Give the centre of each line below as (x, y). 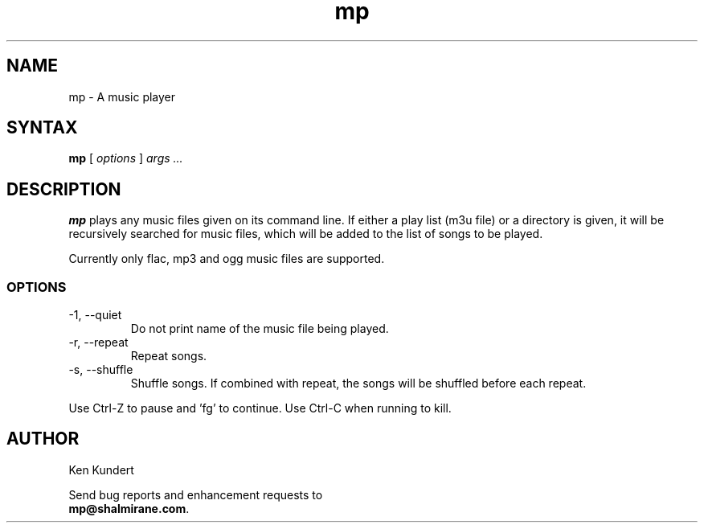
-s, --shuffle (101, 370)
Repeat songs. (169, 356)
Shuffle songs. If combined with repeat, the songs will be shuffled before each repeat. (358, 383)
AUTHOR (43, 439)
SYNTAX (42, 128)
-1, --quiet (95, 315)
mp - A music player (122, 96)
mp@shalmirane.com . (129, 508)
